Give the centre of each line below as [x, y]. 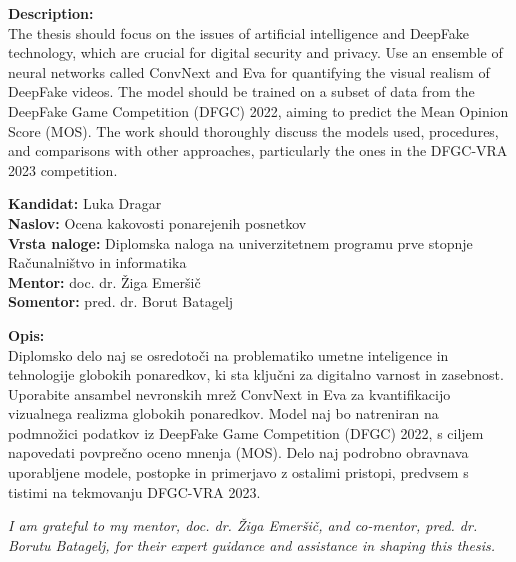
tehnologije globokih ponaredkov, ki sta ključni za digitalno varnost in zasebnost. [256, 374]
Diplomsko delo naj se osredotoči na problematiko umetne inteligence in [228, 354]
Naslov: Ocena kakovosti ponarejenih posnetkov [157, 222]
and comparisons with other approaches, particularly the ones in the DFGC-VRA [258, 150]
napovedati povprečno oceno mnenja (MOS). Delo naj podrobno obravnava [238, 452]
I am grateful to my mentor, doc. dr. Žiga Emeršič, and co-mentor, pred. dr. [243, 525]
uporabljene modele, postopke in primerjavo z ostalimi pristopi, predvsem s [238, 472]
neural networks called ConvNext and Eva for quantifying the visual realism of [249, 71]
